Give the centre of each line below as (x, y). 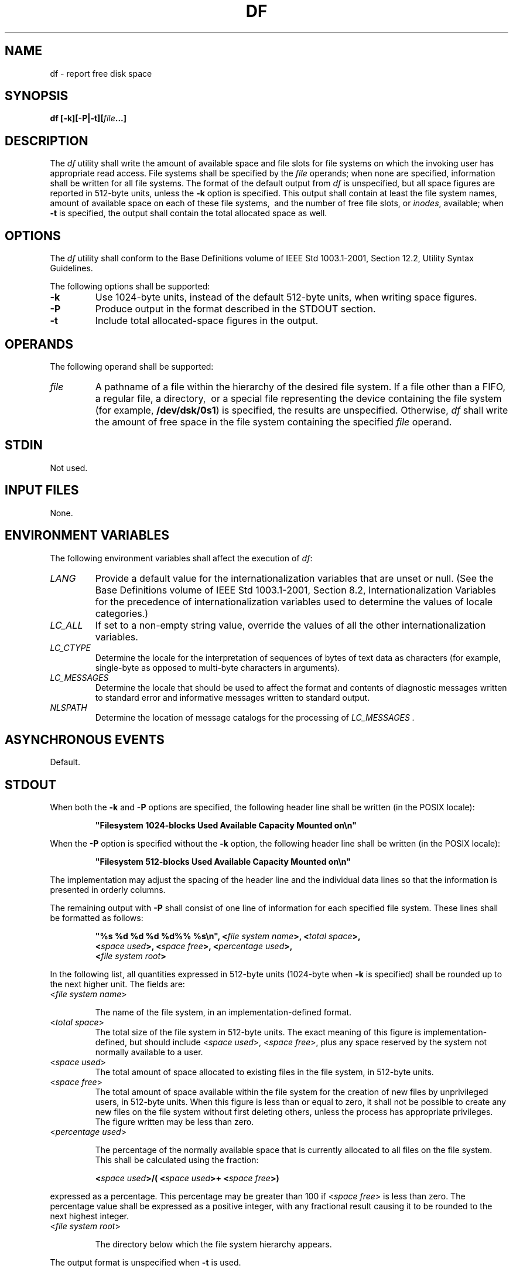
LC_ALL (66, 625)
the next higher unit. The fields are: (117, 984)
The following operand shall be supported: (132, 366)
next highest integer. (89, 1216)
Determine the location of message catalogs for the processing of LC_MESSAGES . (255, 717)
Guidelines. (71, 268)
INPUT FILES (42, 490)
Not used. (69, 468)
